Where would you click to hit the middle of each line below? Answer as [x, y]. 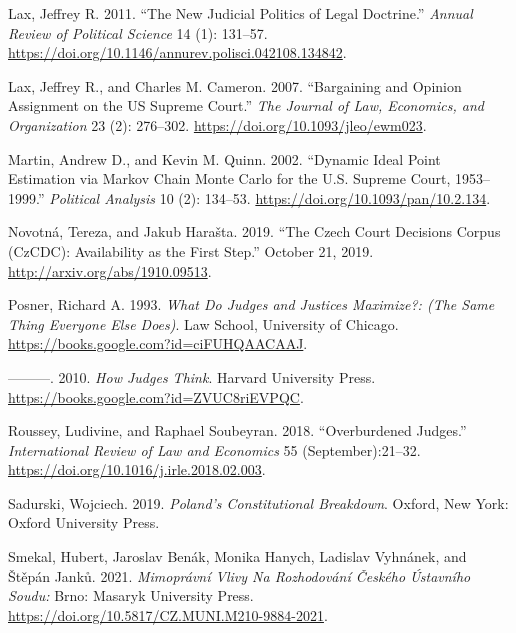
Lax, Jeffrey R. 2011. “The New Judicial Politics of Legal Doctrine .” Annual [240, 13]
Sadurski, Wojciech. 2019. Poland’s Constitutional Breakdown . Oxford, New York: [258, 502]
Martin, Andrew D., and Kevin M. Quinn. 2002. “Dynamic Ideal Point [224, 158]
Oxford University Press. [84, 522]
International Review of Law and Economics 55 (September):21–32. [214, 449]
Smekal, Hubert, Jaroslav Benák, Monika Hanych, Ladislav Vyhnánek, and [237, 556]
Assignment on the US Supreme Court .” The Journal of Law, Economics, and [246, 105]
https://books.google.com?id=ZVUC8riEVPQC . [156, 396]
